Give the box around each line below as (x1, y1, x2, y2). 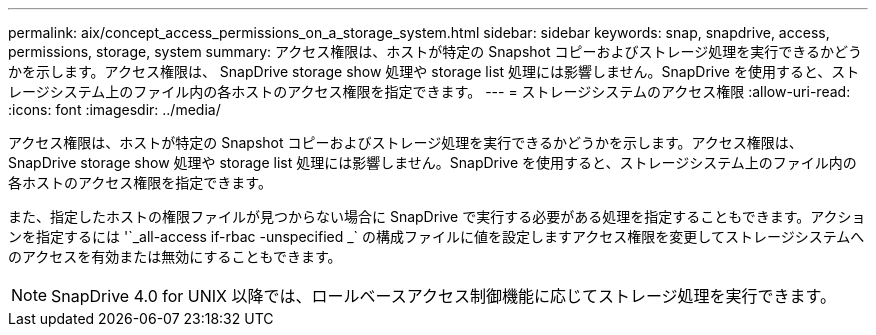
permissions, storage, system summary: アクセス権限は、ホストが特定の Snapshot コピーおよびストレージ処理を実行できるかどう (8, 43, 862, 60)
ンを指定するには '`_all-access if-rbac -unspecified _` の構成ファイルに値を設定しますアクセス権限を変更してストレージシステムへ (8, 228, 865, 245)
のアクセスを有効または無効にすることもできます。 (8, 248, 342, 265)
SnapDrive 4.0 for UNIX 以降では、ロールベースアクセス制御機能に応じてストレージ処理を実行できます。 (51, 286, 836, 306)
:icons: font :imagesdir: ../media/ (8, 101, 221, 118)
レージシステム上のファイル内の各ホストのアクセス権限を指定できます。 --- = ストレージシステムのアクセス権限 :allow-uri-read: (8, 83, 851, 100)
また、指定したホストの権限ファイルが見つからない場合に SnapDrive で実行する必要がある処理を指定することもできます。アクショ (8, 208, 866, 225)
